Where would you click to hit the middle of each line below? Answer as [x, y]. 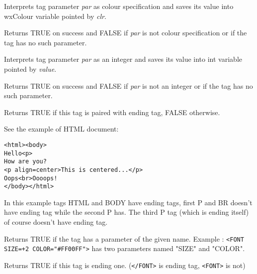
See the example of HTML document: [61, 129]
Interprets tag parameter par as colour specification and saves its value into [119, 6]
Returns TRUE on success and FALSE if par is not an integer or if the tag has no [128, 85]
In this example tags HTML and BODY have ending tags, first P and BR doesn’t [128, 202]
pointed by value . [30, 68]
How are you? [25, 162]
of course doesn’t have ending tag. [56, 222]
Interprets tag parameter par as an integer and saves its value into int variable [123, 59]
